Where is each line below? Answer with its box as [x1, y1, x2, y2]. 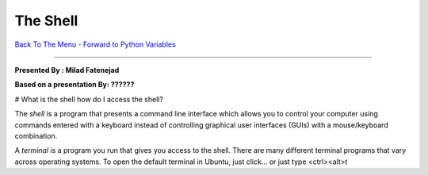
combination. [14, 131, 58, 140]
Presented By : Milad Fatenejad [14, 65, 120, 74]
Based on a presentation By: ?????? [14, 80, 135, 89]
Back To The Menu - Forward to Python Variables [14, 40, 176, 49]
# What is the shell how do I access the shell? [14, 94, 164, 104]
